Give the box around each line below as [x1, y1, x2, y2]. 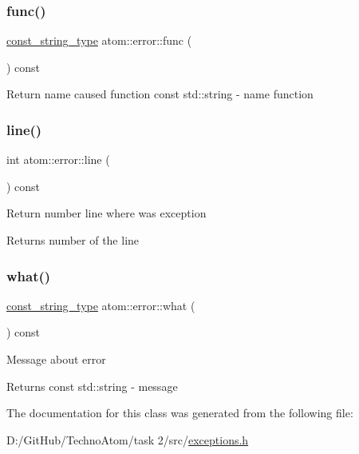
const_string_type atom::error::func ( [6, 32, 192, 49]
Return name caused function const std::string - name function [6, 86, 314, 102]
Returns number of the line [6, 232, 140, 248]
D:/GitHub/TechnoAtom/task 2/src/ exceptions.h [6, 431, 249, 448]
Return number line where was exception [6, 205, 207, 221]
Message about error [6, 351, 106, 367]
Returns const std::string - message [6, 377, 178, 394]
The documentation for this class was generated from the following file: [6, 404, 353, 421]
